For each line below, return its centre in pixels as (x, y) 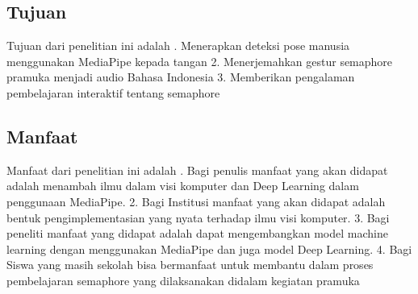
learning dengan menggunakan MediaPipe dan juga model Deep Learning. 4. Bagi (209, 248)
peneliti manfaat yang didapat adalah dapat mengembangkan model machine (197, 233)
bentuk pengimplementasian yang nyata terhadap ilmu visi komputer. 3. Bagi (198, 217)
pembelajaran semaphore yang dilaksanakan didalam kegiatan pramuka (183, 280)
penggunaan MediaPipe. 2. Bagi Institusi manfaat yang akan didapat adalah (196, 201)
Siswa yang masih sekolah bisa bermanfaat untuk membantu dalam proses (190, 265)
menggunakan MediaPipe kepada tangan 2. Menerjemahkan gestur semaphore (200, 61)
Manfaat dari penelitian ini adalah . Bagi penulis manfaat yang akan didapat (197, 170)
